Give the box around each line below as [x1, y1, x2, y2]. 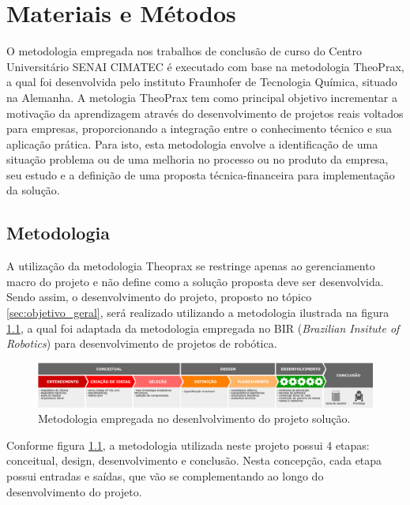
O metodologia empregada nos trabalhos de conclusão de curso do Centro [6, 43, 363, 59]
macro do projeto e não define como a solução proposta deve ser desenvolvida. [6, 273, 384, 289]
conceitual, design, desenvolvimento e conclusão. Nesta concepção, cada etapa [6, 452, 382, 469]
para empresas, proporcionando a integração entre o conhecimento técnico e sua [6, 120, 393, 137]
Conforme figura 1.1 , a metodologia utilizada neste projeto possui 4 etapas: [6, 436, 370, 453]
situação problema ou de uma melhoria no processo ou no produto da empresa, [6, 151, 389, 168]
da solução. [6, 182, 60, 198]
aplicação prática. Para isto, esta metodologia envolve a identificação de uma [6, 135, 378, 152]
